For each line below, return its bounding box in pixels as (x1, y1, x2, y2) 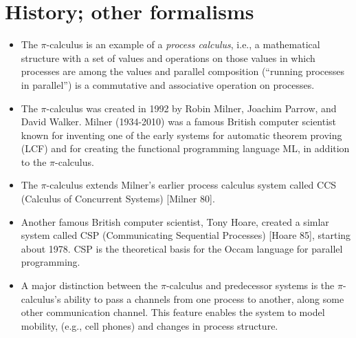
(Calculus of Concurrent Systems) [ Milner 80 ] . (21, 191, 215, 206)
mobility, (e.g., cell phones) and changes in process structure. (21, 318, 278, 332)
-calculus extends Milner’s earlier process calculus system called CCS (46, 178, 337, 192)
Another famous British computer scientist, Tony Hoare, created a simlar (21, 214, 329, 229)
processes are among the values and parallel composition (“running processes (21, 64, 344, 78)
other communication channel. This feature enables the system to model (21, 305, 325, 319)
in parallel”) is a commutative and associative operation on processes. (21, 77, 315, 92)
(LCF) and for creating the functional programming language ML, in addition (21, 141, 350, 156)
